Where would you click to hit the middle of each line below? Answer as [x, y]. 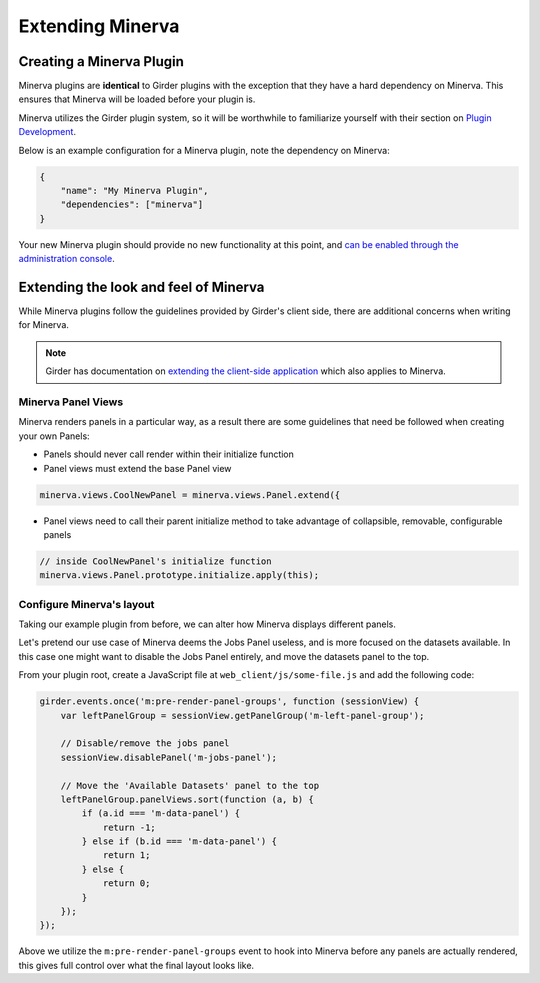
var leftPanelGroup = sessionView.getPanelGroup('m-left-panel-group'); [242, 715]
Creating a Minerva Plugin [101, 61]
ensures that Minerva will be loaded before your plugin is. [137, 99]
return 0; [126, 883]
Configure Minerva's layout [86, 604]
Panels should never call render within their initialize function [169, 454]
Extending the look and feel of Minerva [141, 286]
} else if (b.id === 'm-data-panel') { [179, 841]
